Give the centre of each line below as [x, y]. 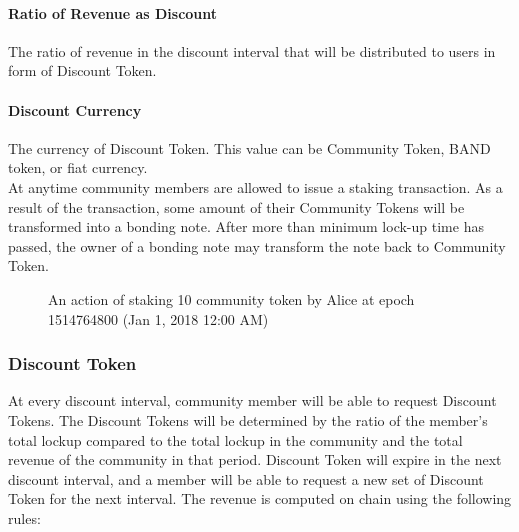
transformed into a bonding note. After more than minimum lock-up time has [246, 226]
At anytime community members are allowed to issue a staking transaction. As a [255, 186]
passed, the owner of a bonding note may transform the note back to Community [257, 245]
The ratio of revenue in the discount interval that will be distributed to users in [252, 50]
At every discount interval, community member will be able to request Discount [252, 400]
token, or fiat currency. [78, 167]
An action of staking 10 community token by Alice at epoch [231, 298]
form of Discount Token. [82, 70]
